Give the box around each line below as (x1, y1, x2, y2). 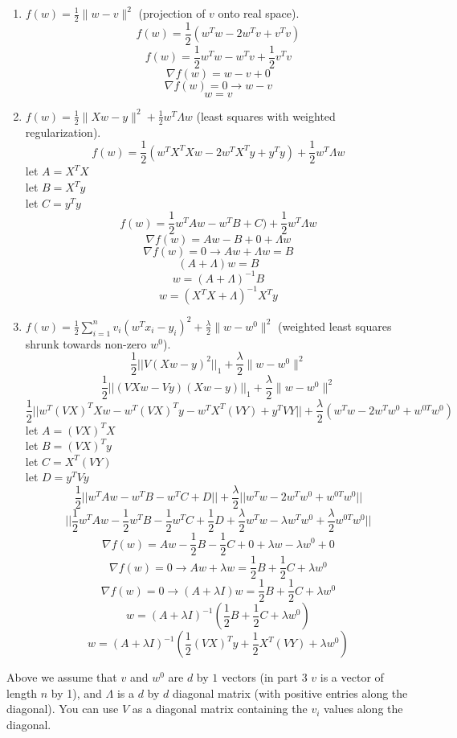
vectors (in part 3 (221, 669, 308, 686)
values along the (324, 700, 403, 717)
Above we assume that (6, 669, 117, 686)
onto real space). (218, 5, 300, 21)
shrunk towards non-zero (25, 335, 147, 352)
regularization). (25, 123, 101, 140)
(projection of (138, 5, 206, 21)
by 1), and (51, 684, 102, 701)
